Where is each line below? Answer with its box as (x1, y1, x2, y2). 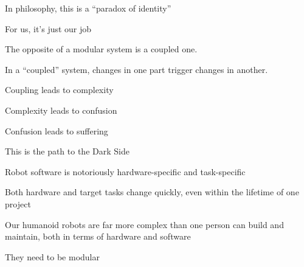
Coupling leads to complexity (5, 83, 114, 96)
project (5, 197, 31, 210)
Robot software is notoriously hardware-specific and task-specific (5, 165, 246, 178)
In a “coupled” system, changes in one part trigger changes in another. (5, 63, 268, 75)
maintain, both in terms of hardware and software (5, 230, 191, 243)
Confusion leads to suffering (5, 124, 108, 137)
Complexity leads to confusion (5, 103, 117, 116)
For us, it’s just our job (5, 22, 92, 35)
